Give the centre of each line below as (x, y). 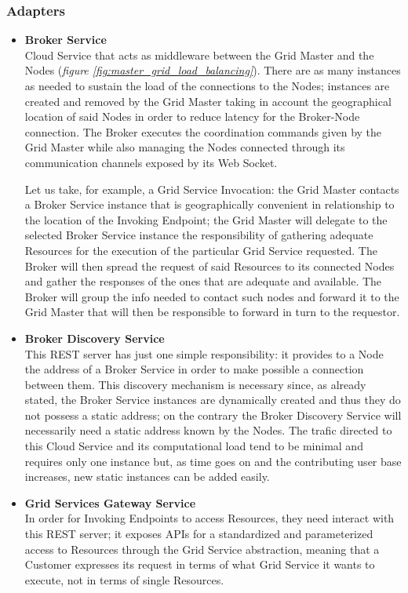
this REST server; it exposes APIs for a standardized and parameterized (199, 534)
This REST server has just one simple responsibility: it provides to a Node (204, 353)
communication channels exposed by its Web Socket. (151, 162)
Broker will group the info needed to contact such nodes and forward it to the (212, 296)
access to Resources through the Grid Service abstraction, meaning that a (202, 549)
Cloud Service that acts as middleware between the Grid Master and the (199, 55)
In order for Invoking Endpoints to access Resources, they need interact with (209, 518)
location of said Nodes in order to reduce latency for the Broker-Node (192, 116)
